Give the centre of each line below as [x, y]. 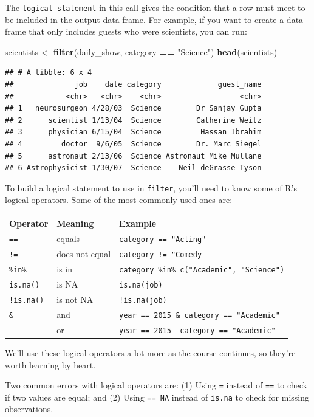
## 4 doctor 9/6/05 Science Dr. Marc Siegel [133, 144]
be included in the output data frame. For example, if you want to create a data [154, 19]
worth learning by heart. [50, 364]
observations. [29, 409]
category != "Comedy [161, 255]
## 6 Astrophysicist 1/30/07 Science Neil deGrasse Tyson [133, 168]
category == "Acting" [163, 240]
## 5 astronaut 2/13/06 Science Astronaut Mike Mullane [133, 156]
